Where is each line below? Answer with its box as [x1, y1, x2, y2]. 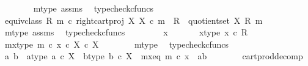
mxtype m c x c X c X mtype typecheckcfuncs [4, 37, 229, 50]
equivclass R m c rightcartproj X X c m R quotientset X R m [4, 13, 263, 26]
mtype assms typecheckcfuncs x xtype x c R [4, 26, 248, 38]
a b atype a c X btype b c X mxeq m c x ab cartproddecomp [4, 50, 303, 62]
